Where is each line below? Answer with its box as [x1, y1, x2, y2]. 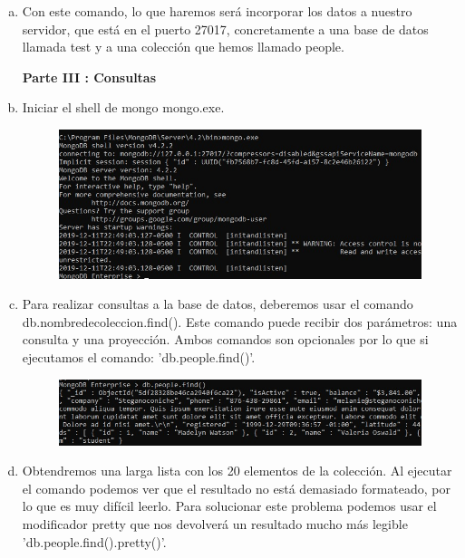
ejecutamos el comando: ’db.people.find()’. [22, 348, 256, 367]
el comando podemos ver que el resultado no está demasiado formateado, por [22, 478, 450, 497]
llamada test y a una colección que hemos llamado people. [22, 37, 344, 56]
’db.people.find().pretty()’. [22, 532, 167, 551]
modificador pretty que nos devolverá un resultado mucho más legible [22, 514, 408, 533]
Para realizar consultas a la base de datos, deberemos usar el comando [22, 294, 413, 313]
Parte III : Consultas [22, 67, 157, 86]
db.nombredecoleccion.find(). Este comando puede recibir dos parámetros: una [22, 312, 458, 331]
